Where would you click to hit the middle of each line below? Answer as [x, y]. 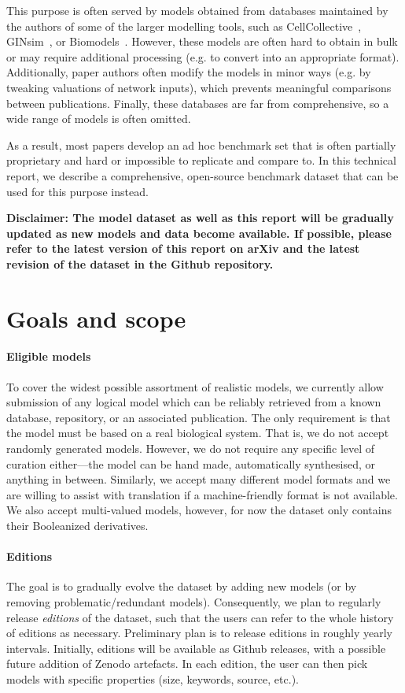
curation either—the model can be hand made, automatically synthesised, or [191, 463]
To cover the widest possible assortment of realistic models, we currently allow [195, 386]
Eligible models [49, 356]
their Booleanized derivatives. [77, 526]
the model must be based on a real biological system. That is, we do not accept [198, 433]
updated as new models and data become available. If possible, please [199, 233]
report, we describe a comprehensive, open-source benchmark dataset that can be [202, 175]
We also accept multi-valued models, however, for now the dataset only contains [199, 510]
